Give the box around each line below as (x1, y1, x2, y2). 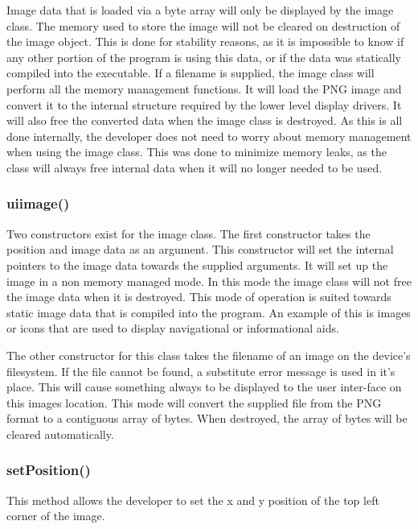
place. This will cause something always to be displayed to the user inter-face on (6, 378, 402, 395)
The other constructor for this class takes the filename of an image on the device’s (6, 346, 411, 363)
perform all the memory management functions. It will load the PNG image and (6, 80, 402, 97)
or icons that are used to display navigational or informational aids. (6, 320, 339, 337)
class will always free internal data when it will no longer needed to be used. (6, 159, 383, 176)
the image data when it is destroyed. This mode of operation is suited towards (6, 288, 391, 305)
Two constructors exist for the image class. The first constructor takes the (6, 225, 371, 242)
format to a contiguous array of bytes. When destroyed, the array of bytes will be (6, 410, 408, 427)
